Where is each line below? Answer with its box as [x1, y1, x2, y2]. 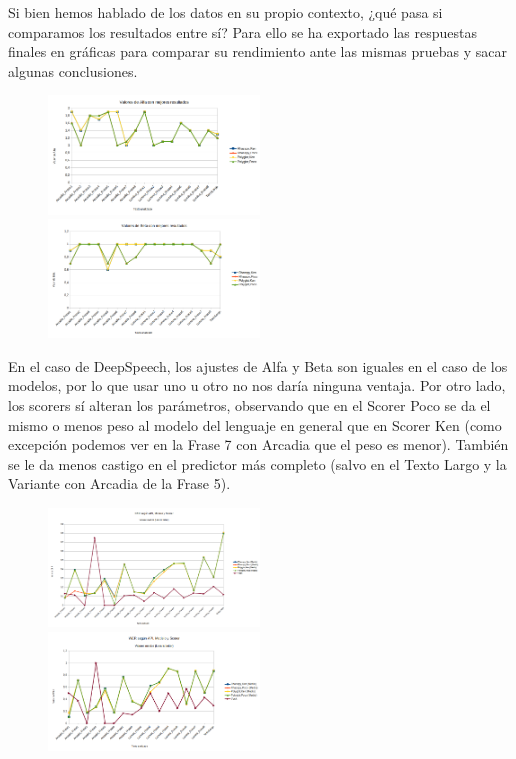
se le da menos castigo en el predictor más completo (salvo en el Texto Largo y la [8, 453, 507, 474]
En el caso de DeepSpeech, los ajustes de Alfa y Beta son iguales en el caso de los [8, 355, 508, 376]
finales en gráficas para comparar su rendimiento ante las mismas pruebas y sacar [8, 41, 508, 62]
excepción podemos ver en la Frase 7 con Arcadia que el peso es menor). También [8, 434, 509, 455]
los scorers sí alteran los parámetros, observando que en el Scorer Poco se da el [8, 395, 491, 416]
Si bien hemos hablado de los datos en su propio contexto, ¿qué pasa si [8, 2, 443, 22]
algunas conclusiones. [8, 60, 138, 81]
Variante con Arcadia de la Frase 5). [8, 473, 231, 494]
